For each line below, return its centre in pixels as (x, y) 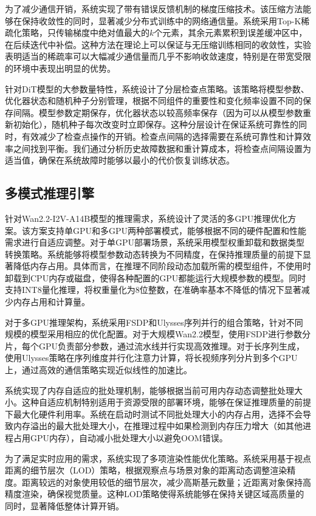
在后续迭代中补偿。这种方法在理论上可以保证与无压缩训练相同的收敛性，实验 (158, 44)
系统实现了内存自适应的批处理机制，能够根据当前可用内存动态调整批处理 (149, 390)
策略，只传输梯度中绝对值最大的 (85, 33)
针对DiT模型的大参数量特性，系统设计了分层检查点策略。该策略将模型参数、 (157, 88)
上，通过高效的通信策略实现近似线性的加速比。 (98, 370)
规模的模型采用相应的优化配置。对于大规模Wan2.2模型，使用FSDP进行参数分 (158, 334)
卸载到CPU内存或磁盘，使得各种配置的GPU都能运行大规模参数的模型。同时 (156, 277)
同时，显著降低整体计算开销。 (64, 505)
